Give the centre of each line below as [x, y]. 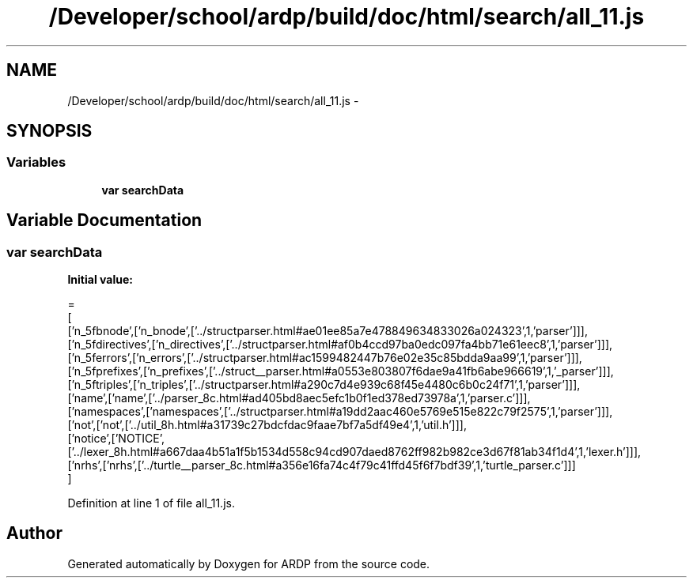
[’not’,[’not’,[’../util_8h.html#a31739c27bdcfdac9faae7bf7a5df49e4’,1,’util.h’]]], [267, 425]
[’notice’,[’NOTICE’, [116, 439]
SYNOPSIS [49, 131]
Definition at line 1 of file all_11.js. [151, 503]
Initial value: [100, 280]
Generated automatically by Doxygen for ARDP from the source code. [249, 563]
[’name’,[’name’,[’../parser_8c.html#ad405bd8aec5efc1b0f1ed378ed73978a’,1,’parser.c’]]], [299, 398]
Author [34, 533]
